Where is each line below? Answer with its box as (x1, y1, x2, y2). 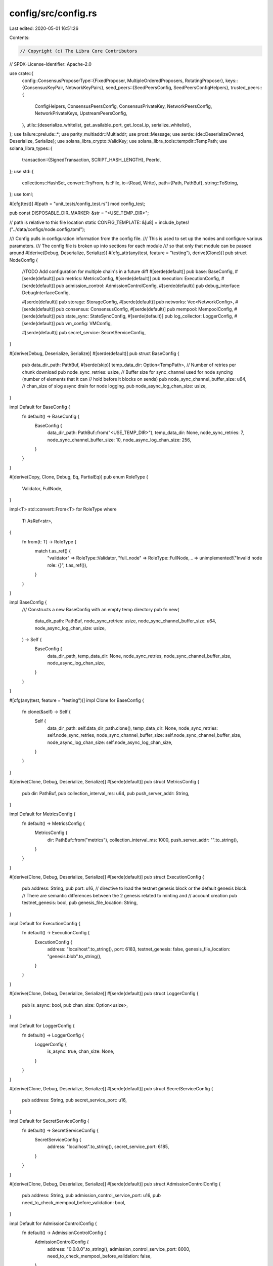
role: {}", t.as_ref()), (47, 562, 88, 568)
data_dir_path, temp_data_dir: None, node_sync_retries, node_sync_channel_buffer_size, (47, 653, 232, 659)
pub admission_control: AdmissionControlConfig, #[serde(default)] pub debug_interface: (56, 283, 241, 289)
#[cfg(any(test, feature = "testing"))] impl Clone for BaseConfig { (9, 697, 144, 703)
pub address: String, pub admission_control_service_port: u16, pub (22, 1193, 161, 1199)
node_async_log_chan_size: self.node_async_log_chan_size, (47, 739, 173, 745)
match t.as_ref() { (34, 548, 71, 554)
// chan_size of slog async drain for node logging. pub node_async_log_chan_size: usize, (22, 383, 207, 389)
